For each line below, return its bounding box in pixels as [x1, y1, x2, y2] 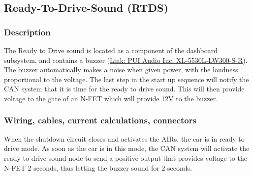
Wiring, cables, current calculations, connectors [4, 114, 196, 126]
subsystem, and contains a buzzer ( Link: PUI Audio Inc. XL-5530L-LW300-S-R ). [4, 55, 248, 65]
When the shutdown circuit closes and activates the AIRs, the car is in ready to [4, 133, 245, 144]
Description [4, 26, 51, 38]
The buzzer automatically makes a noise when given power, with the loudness [4, 64, 238, 75]
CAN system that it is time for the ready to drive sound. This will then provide [4, 84, 245, 94]
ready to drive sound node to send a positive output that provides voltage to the [4, 152, 247, 163]
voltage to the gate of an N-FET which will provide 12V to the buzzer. [4, 93, 218, 103]
